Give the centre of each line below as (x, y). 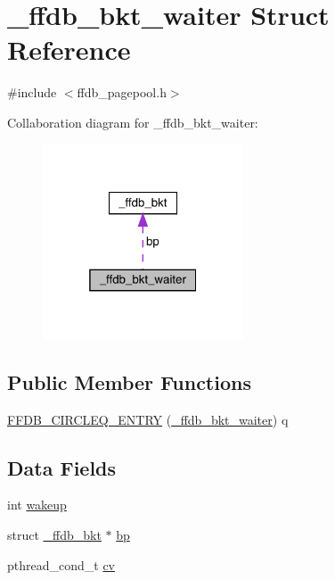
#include (32, 92)
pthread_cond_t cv (61, 564)
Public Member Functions (129, 381)
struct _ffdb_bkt (54, 534)
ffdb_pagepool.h (122, 92)
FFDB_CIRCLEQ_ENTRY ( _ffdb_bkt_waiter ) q (148, 419)
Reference (69, 50)
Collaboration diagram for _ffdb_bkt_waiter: (133, 122)
